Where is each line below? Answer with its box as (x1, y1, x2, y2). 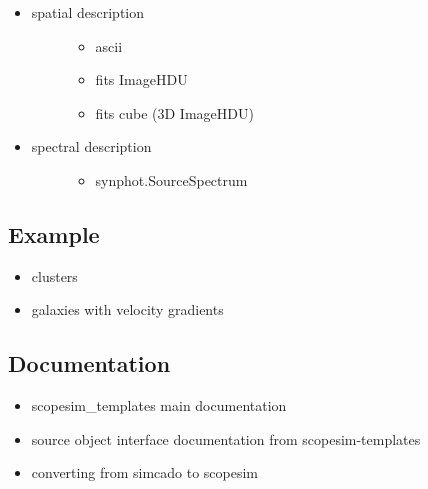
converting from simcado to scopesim (31, 462, 259, 483)
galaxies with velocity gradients (31, 299, 224, 320)
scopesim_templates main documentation (31, 395, 287, 416)
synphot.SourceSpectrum (95, 169, 248, 190)
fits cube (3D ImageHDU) (95, 102, 254, 123)
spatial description (31, 2, 145, 22)
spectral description (31, 136, 152, 157)
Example (8, 218, 100, 249)
